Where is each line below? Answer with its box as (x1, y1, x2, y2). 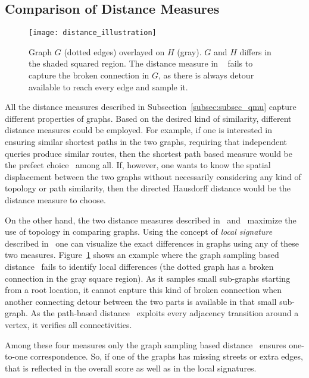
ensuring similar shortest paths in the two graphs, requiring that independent (5, 136, 288, 148)
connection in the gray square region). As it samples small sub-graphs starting (5, 272, 291, 284)
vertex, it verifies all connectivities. (5, 318, 132, 330)
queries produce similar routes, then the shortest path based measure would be (5, 147, 292, 159)
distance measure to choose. (5, 193, 106, 206)
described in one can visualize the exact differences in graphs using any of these (5, 237, 299, 249)
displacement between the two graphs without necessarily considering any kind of (5, 170, 301, 182)
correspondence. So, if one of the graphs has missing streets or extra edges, (30, 350, 303, 363)
